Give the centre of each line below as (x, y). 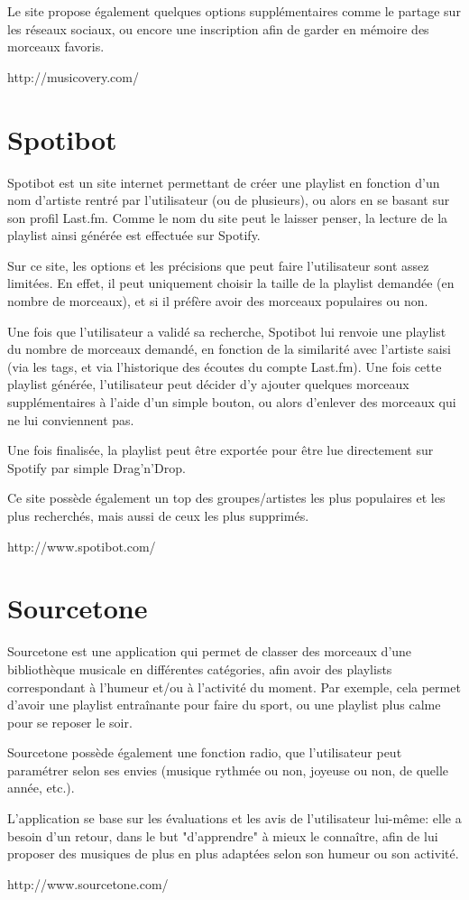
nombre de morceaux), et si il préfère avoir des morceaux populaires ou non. (218, 301)
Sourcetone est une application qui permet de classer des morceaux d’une (210, 651)
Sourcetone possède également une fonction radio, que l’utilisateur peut (205, 752)
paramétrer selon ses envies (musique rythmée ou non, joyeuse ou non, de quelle (228, 770)
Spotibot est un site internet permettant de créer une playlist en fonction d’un (224, 182)
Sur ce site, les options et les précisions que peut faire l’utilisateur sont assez (218, 265)
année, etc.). (41, 788)
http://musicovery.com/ (73, 76)
